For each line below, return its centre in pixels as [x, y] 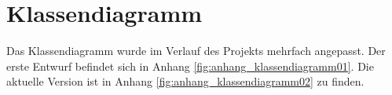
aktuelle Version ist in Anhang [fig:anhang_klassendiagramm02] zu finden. [185, 81]
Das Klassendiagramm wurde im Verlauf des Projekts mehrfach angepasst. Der [196, 51]
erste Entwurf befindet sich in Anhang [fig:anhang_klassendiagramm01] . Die [190, 66]
